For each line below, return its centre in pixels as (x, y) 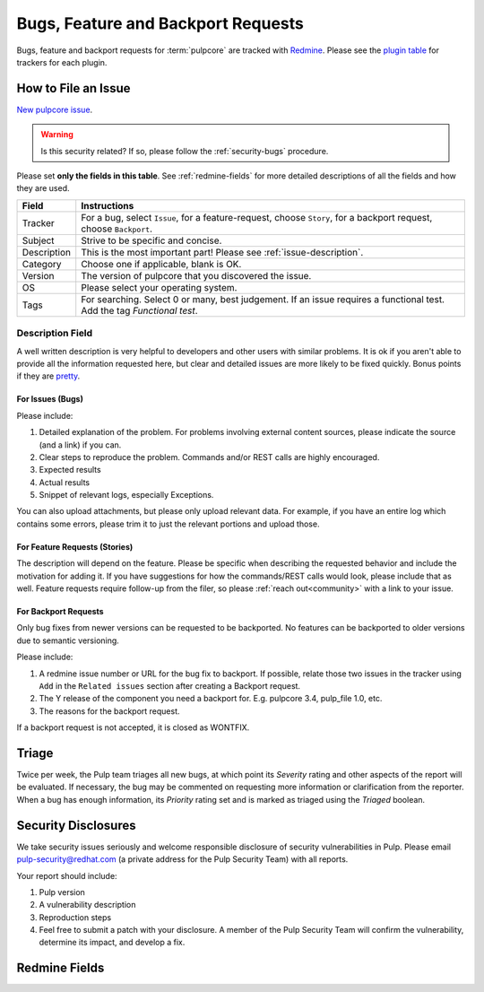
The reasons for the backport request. (109, 711)
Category (42, 264)
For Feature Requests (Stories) (75, 546)
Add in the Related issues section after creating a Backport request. (169, 685)
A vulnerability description (87, 905)
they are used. (43, 188)
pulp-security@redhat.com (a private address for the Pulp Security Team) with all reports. (182, 859)
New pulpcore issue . (55, 109)
